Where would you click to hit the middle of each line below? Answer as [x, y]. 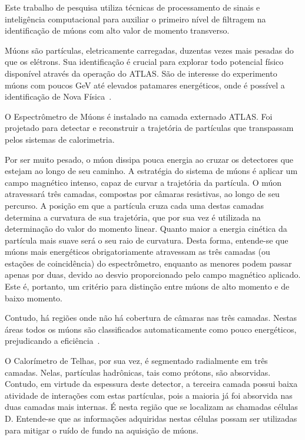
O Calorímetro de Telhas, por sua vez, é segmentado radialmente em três [136, 361]
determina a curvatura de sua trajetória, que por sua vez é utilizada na [133, 217]
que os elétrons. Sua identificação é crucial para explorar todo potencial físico [144, 62]
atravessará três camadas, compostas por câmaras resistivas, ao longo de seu [142, 194]
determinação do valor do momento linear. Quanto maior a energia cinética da [146, 229]
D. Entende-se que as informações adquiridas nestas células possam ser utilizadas [151, 418]
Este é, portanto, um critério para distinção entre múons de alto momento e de [147, 286]
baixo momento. [34, 298]
